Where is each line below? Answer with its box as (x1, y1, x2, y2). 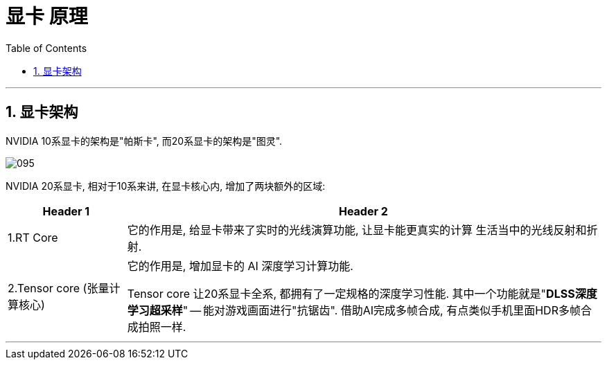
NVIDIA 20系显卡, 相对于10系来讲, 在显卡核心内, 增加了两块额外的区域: (6, 179, 326, 192)
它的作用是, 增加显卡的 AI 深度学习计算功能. (127, 258, 353, 273)
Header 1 (42, 204, 90, 218)
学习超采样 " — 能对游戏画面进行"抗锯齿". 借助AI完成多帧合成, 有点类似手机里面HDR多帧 (127, 303, 581, 317)
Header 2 (338, 204, 388, 218)
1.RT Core (8, 230, 58, 244)
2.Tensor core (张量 (8, 281, 109, 295)
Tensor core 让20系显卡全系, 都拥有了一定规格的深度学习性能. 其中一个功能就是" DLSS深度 (127, 286, 597, 301)
